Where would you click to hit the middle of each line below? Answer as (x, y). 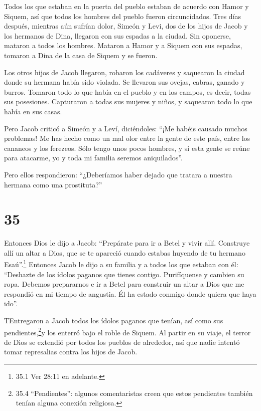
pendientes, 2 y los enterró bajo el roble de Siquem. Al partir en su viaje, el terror (127, 331)
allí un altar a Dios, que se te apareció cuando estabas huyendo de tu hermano (125, 252)
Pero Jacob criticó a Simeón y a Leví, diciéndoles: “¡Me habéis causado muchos (126, 128)
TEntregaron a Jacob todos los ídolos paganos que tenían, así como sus (114, 321)
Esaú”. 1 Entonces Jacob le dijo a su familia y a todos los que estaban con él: (121, 264)
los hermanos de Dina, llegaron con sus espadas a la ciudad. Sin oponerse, (117, 35)
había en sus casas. (33, 111)
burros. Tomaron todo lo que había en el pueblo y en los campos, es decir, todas (127, 91)
